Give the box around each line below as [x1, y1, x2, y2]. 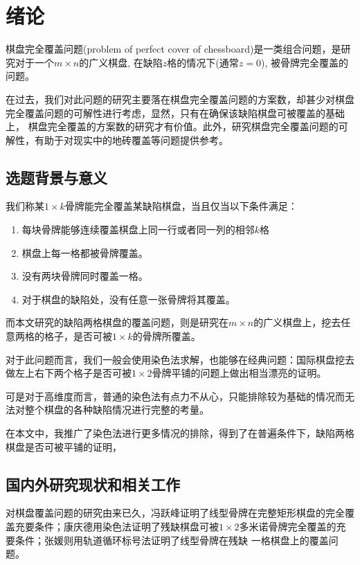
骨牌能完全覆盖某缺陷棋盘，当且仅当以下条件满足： [64, 199, 298, 213]
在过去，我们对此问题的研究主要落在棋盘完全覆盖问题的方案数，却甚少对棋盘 [6, 91, 354, 106]
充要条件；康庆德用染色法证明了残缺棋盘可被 [15, 519, 219, 533]
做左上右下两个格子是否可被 [6, 366, 132, 380]
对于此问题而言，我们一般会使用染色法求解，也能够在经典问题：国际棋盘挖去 [6, 352, 354, 366]
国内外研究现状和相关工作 [6, 473, 180, 494]
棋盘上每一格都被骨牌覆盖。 [21, 245, 148, 260]
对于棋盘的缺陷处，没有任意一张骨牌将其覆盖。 [21, 292, 235, 306]
